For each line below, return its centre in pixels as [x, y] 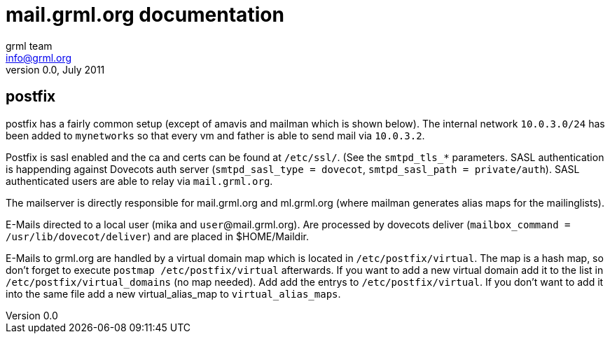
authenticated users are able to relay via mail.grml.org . [139, 181]
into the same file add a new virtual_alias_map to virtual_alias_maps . [173, 293]
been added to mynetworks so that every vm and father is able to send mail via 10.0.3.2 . [215, 135]
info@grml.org [39, 57]
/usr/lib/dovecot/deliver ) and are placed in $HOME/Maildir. [157, 236]
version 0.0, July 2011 [55, 69]
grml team [29, 46]
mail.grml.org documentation [145, 15]
